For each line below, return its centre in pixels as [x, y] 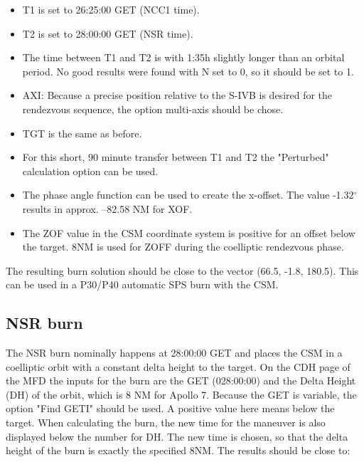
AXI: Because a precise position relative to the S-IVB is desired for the [177, 95]
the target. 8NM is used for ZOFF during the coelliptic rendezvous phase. [183, 247]
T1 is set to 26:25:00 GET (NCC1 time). [111, 9]
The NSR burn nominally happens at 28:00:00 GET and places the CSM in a [174, 353]
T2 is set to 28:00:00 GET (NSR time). [108, 33]
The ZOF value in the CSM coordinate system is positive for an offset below [189, 232]
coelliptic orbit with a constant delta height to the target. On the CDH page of [178, 366]
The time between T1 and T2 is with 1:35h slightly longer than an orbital [183, 57]
